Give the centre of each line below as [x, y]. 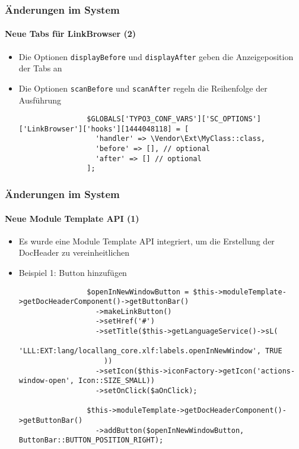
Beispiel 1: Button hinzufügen [73, 272]
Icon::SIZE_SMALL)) [117, 381]
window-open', [46, 381]
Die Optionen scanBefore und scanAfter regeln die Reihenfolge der [143, 88]
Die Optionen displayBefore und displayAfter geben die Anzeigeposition [156, 56]
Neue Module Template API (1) [72, 218]
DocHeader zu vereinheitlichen [74, 252]
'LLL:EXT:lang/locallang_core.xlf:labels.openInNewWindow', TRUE [150, 351]
